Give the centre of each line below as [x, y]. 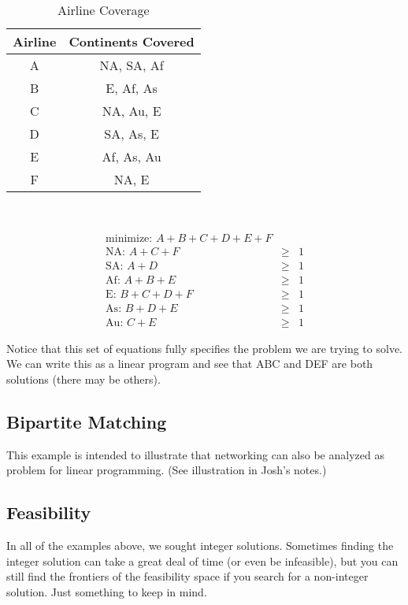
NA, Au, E [132, 111]
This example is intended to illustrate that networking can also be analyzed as [195, 454]
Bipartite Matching [87, 421]
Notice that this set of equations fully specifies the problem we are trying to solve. [204, 348]
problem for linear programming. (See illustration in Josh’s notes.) [167, 470]
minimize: [129, 238]
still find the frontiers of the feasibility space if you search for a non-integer [187, 576]
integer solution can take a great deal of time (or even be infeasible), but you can [202, 560]
